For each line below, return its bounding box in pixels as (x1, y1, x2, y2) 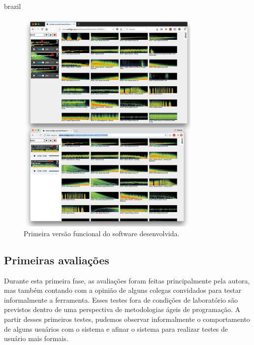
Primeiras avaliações (4, 252, 109, 267)
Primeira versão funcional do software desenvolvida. (24, 228, 180, 238)
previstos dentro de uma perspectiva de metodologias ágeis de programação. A (4, 304, 241, 314)
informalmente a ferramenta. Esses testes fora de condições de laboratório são (4, 294, 238, 305)
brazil (4, 1, 21, 11)
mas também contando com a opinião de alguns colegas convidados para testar (4, 285, 242, 295)
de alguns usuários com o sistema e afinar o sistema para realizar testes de (4, 323, 228, 334)
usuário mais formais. (4, 333, 68, 344)
